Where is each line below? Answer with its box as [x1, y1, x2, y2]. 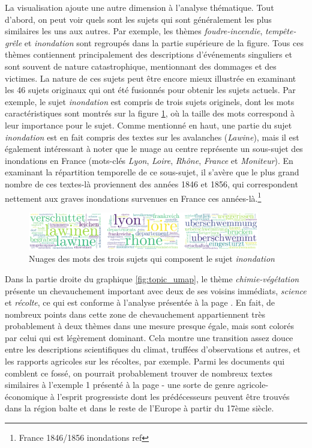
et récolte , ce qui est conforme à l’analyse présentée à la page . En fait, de [5, 296, 275, 309]
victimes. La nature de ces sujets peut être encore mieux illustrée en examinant [5, 71, 296, 84]
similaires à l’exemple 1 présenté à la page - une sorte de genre [5, 378, 235, 391]
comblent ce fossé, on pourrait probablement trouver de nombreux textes [5, 366, 273, 379]
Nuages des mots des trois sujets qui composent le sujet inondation [29, 252, 275, 265]
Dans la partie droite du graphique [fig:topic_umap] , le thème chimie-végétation [5, 272, 299, 285]
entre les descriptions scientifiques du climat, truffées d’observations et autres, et [5, 343, 301, 356]
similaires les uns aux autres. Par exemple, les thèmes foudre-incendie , [5, 25, 263, 37]
